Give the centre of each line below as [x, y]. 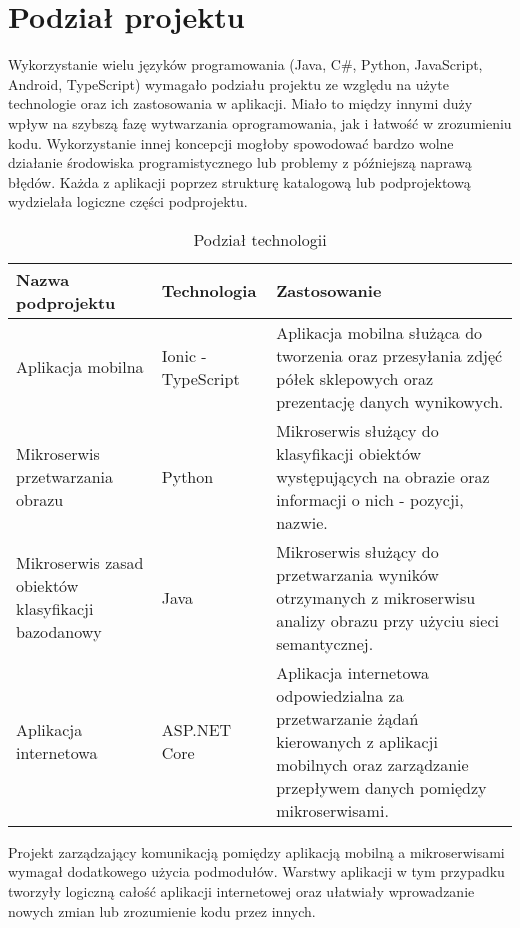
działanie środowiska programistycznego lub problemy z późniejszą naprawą [240, 162]
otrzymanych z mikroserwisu [376, 597]
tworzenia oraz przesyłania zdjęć [389, 355]
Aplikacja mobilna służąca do [379, 332]
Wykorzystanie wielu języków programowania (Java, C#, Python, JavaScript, [245, 64]
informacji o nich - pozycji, [370, 499]
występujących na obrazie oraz [383, 476]
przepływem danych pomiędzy [381, 787]
